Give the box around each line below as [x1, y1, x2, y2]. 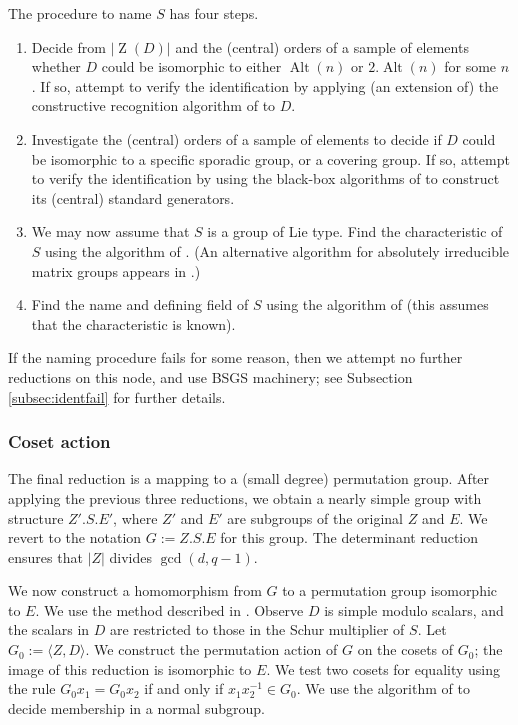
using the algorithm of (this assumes [266, 294, 489, 315]
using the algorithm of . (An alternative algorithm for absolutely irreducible [45, 240, 510, 261]
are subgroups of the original [227, 507, 403, 528]
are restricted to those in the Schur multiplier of [110, 619, 405, 640]
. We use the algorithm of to [296, 678, 470, 699]
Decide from [31, 36, 106, 57]
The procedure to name [8, 3, 152, 23]
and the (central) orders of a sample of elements [175, 36, 469, 57]
